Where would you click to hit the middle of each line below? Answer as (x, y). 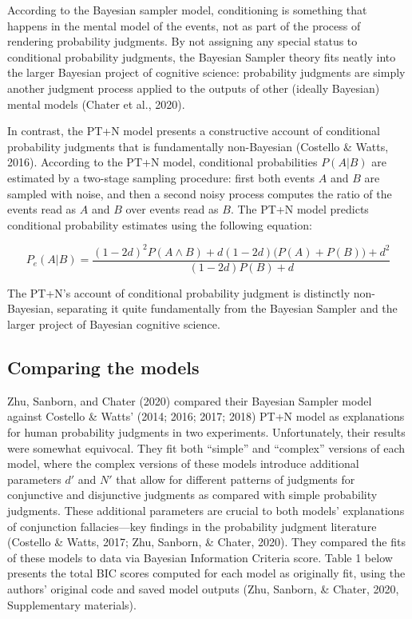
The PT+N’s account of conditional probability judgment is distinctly (179, 292)
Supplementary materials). (72, 604)
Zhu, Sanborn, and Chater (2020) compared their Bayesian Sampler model (190, 400)
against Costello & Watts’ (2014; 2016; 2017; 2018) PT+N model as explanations (206, 416)
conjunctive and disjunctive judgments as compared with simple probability (192, 495)
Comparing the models (103, 367)
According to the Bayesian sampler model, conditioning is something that (187, 10)
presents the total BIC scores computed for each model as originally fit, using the (206, 573)
